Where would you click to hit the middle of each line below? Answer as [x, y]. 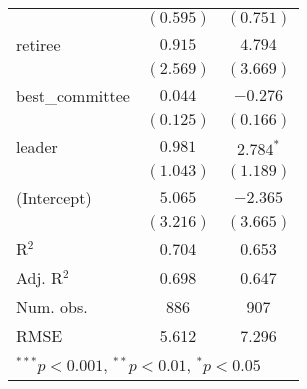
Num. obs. [52, 306]
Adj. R [39, 277]
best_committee [73, 95]
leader [37, 146]
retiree [38, 44]
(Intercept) [54, 197]
